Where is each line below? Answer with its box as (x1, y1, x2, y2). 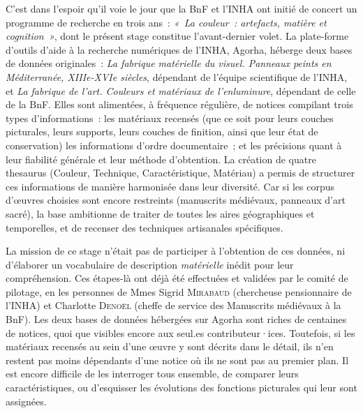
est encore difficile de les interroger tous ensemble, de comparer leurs (6, 366, 299, 381)
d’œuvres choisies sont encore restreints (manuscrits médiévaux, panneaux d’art (6, 193, 346, 207)
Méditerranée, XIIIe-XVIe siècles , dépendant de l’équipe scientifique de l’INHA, (6, 69, 348, 84)
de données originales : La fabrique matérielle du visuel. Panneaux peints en (6, 56, 332, 70)
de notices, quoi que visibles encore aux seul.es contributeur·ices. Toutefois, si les (6, 325, 355, 340)
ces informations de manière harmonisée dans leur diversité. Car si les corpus (6, 179, 335, 193)
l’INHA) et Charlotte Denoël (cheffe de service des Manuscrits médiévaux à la (6, 298, 341, 313)
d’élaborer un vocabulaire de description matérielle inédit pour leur (6, 257, 294, 271)
